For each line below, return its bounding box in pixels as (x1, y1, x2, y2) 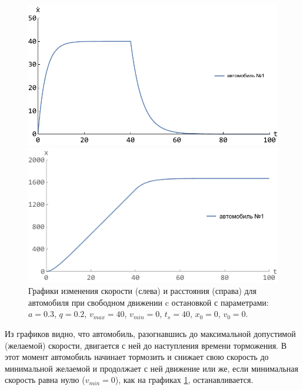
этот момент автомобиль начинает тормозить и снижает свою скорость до (5, 351, 269, 363)
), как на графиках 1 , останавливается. (115, 374, 254, 386)
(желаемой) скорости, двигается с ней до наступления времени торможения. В (5, 339, 287, 351)
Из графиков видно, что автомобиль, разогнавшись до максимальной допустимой (5, 327, 296, 339)
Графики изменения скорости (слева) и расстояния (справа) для (28, 285, 257, 297)
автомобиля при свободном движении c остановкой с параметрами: (28, 296, 269, 308)
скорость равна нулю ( (5, 374, 85, 386)
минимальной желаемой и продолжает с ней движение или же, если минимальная (5, 362, 298, 374)
